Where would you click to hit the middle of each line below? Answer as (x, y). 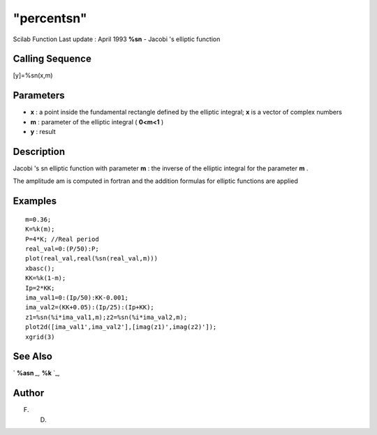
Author (29, 393)
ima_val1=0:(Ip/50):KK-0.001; (77, 297)
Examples (35, 201)
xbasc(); (40, 268)
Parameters (39, 95)
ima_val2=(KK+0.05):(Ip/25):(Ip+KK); (90, 308)
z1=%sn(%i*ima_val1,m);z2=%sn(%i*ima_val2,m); (106, 317)
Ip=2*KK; (40, 288)
